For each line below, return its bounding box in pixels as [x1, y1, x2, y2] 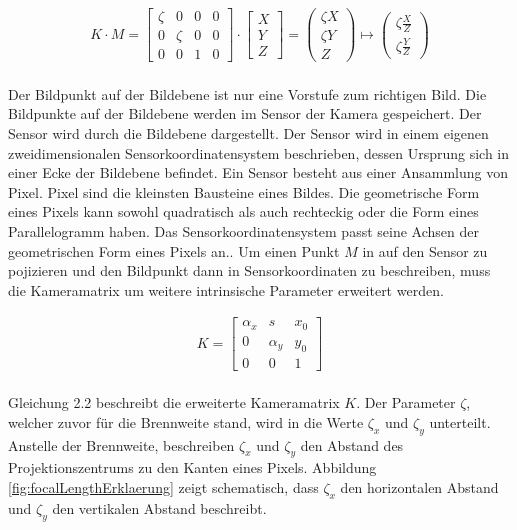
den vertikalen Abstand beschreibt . [52, 497, 267, 518]
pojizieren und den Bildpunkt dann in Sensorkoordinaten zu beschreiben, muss [8, 260, 491, 281]
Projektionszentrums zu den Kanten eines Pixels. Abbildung [8, 457, 377, 478]
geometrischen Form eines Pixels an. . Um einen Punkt [8, 240, 340, 261]
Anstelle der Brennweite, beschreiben [8, 434, 235, 455]
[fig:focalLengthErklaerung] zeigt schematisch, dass [8, 477, 319, 498]
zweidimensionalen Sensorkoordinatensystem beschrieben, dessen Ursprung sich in [8, 142, 510, 163]
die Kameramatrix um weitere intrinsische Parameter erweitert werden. [8, 279, 444, 300]
